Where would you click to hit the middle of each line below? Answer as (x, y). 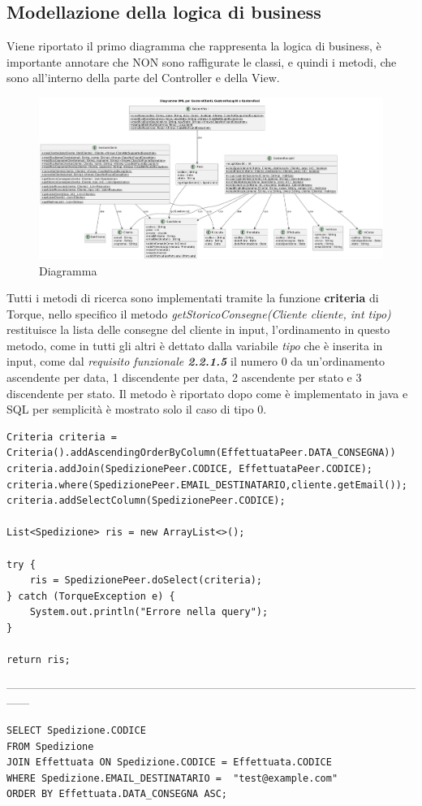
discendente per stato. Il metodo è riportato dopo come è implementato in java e (207, 393)
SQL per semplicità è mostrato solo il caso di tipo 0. (137, 409)
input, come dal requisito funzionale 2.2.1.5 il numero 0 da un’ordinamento (196, 361)
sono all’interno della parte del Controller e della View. (143, 78)
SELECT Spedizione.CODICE (76, 730)
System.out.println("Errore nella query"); (149, 612)
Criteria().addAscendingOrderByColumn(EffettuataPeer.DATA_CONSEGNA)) (201, 453)
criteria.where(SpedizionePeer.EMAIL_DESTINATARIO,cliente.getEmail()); (207, 485)
